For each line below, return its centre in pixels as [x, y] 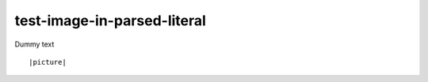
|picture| [48, 62]
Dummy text [34, 44]
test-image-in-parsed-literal [110, 20]
